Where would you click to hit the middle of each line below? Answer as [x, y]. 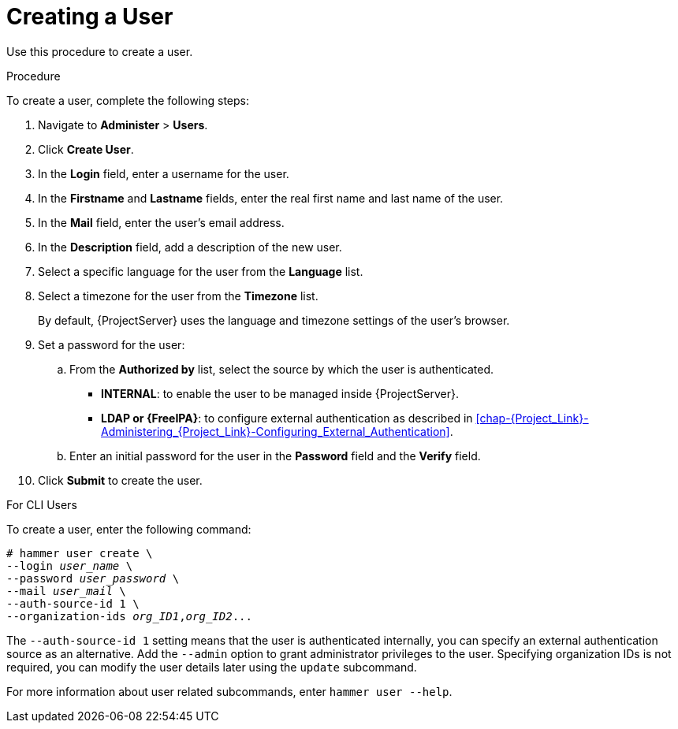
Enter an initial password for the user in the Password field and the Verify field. [275, 456]
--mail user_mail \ [66, 591]
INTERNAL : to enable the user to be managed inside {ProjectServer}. [280, 393]
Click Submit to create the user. [120, 480]
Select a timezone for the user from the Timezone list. [178, 296]
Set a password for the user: [112, 344]
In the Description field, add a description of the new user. [190, 247]
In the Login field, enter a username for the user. [164, 173]
